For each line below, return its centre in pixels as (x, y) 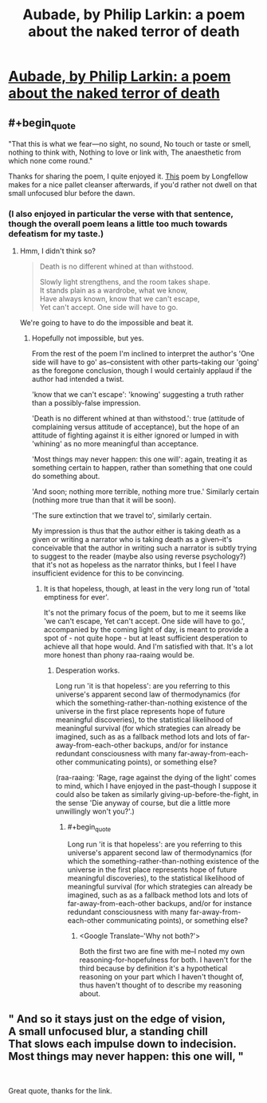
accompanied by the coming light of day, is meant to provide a (146, 630)
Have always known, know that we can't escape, (120, 299)
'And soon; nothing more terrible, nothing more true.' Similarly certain (145, 492)
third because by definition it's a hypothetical (153, 968)
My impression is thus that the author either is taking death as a (136, 531)
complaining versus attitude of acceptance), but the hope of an (135, 427)
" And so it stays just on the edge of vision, (117, 1019)
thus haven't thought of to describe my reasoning (161, 985)
